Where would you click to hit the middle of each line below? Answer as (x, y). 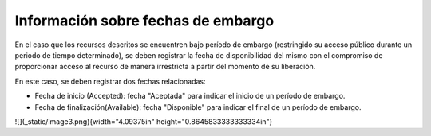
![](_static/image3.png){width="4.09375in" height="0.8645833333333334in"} (144, 121)
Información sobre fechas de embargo (144, 21)
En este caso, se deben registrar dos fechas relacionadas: (111, 81)
